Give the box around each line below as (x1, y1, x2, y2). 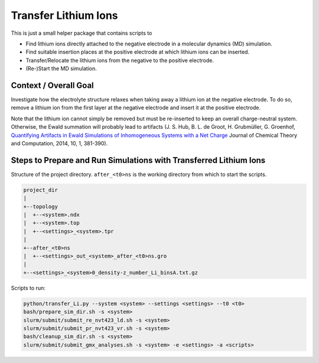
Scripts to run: (11, 284, 45, 292)
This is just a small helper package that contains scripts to (11, 30, 152, 37)
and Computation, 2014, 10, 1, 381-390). (11, 139, 108, 147)
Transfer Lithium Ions (11, 9, 118, 22)
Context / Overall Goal (11, 80, 94, 90)
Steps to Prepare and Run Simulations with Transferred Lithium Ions (11, 155, 266, 165)
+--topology (23, 203, 58, 210)
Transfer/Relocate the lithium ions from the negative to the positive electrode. (25, 57, 214, 64)
